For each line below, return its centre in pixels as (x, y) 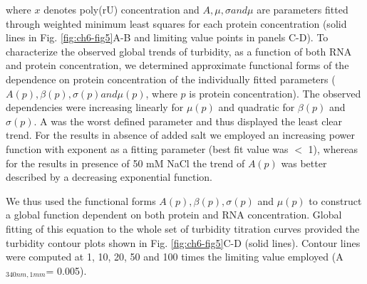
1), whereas (333, 148)
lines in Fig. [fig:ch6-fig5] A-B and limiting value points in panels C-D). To (167, 37)
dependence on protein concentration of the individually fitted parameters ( (171, 79)
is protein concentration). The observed (275, 93)
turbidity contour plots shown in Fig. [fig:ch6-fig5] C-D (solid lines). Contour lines (183, 242)
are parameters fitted (303, 9)
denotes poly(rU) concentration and (122, 9)
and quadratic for (257, 107)
